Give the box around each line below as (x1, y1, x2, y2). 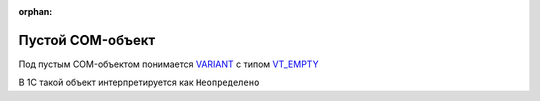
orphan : (18, 6, 53, 17)
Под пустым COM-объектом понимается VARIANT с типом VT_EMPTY (18, 58, 319, 70)
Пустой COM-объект (18, 31, 156, 49)
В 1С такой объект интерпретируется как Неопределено (18, 76, 260, 89)
